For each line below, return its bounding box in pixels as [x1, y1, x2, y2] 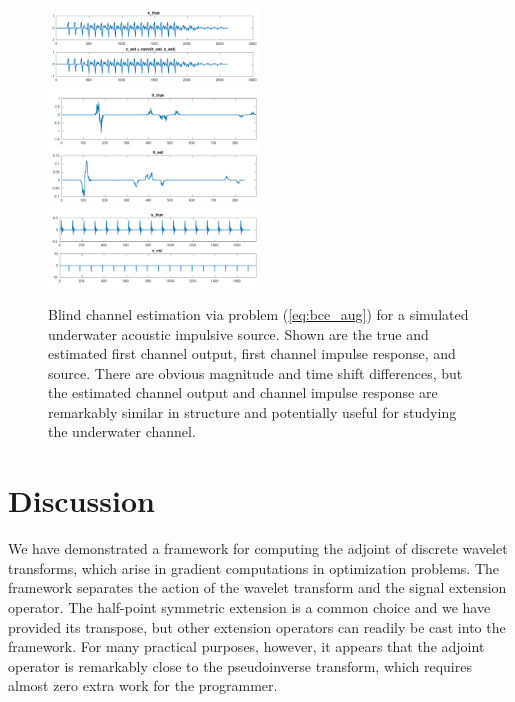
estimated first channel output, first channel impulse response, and [48, 343, 456, 364]
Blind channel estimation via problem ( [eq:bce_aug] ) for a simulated [48, 303, 469, 324]
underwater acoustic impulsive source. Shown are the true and [48, 323, 429, 344]
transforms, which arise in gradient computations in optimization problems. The [8, 557, 499, 578]
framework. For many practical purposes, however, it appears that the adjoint [8, 636, 485, 657]
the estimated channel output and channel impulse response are [48, 382, 438, 403]
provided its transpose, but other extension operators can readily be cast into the [8, 616, 506, 637]
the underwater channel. [48, 421, 196, 442]
